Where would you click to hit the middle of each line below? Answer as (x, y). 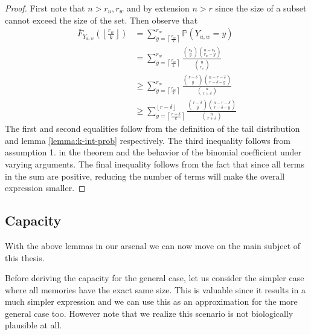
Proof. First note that (45, 8)
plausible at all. (34, 325)
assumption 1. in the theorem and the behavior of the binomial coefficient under (153, 152)
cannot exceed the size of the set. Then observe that (101, 20)
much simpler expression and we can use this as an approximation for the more (151, 301)
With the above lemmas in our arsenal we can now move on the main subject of (153, 245)
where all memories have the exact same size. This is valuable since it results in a (155, 289)
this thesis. (25, 257)
